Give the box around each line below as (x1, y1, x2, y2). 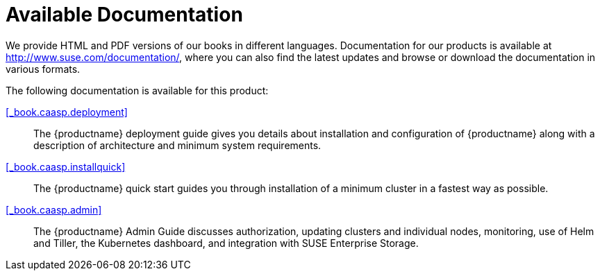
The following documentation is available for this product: (6, 84, 269, 96)
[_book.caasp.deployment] (6, 105, 128, 118)
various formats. (6, 62, 81, 75)
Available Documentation (6, 3, 243, 26)
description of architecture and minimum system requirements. (33, 139, 322, 151)
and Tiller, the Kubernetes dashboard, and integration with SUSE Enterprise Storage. (33, 236, 419, 249)
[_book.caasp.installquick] (6, 160, 126, 173)
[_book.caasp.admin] (6, 203, 102, 216)
